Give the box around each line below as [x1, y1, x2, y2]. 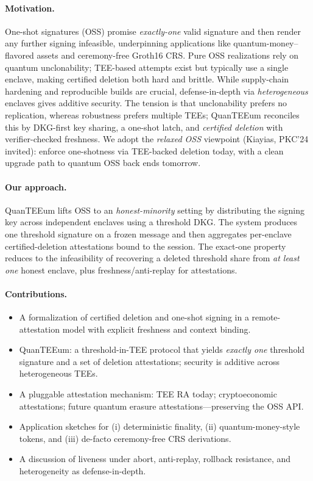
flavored [5, 48, 34, 61]
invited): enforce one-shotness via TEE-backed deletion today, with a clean [5, 144, 284, 157]
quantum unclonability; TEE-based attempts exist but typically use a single [5, 60, 289, 73]
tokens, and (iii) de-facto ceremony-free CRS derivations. [19, 432, 231, 444]
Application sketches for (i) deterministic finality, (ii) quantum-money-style [19, 420, 300, 433]
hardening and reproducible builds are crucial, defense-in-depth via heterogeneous [5, 84, 308, 97]
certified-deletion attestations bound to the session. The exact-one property [5, 239, 286, 252]
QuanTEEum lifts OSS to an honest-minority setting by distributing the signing [5, 203, 304, 216]
